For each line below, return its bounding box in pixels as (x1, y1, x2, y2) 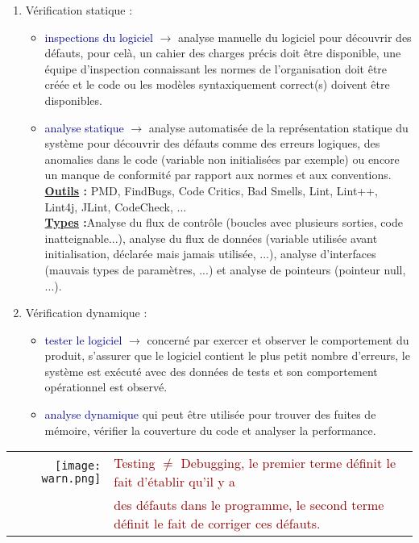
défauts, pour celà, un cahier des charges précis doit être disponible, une (44, 44, 401, 61)
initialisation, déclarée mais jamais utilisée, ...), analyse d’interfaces (44, 245, 376, 262)
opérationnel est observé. (44, 378, 168, 395)
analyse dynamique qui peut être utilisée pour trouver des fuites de (44, 406, 376, 423)
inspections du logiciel (44, 28, 153, 45)
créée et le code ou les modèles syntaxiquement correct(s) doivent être (44, 76, 390, 93)
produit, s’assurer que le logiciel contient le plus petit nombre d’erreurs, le (44, 347, 410, 364)
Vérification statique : (25, 2, 133, 18)
